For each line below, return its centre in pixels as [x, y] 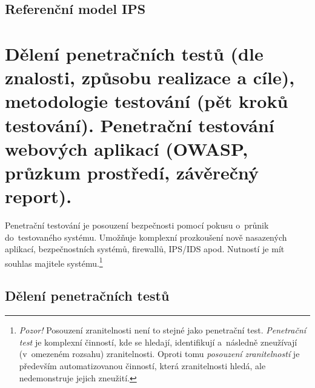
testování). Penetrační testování [140, 125]
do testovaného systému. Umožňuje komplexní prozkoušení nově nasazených [146, 237]
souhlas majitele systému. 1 [54, 262]
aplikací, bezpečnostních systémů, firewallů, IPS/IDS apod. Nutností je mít [145, 249]
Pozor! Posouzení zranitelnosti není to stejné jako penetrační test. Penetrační [163, 330]
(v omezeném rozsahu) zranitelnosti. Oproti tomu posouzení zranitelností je [159, 354]
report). [38, 196]
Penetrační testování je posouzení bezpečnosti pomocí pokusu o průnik [137, 225]
